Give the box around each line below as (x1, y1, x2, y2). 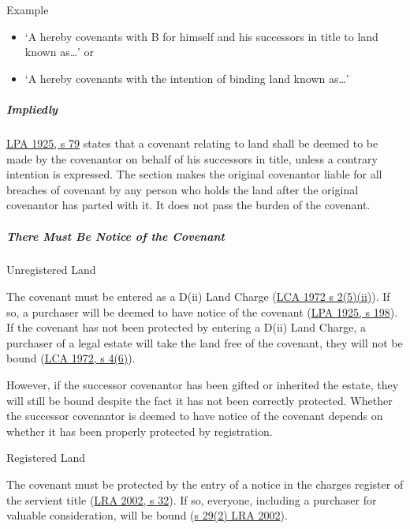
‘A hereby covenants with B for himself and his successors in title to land (24, 28, 378, 44)
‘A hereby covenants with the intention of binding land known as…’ (24, 69, 349, 86)
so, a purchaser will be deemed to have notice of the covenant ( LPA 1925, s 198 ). (6, 303, 398, 320)
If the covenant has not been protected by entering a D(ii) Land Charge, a (6, 319, 366, 336)
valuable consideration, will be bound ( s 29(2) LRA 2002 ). (6, 507, 288, 523)
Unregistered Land (6, 261, 96, 278)
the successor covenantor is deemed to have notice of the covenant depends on (6, 407, 383, 424)
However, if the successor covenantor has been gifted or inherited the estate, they (6, 377, 399, 393)
